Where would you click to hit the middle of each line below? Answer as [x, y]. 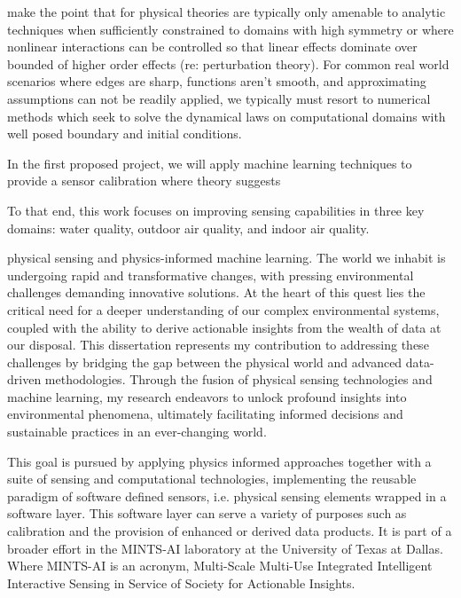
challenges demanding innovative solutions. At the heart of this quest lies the [216, 292]
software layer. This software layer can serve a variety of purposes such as [207, 513]
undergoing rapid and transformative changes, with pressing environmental [211, 275]
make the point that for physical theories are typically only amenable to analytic [227, 12]
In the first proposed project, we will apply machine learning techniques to [210, 163]
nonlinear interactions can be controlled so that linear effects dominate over [212, 47]
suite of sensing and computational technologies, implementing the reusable [212, 479]
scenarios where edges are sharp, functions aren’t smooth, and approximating [217, 81]
